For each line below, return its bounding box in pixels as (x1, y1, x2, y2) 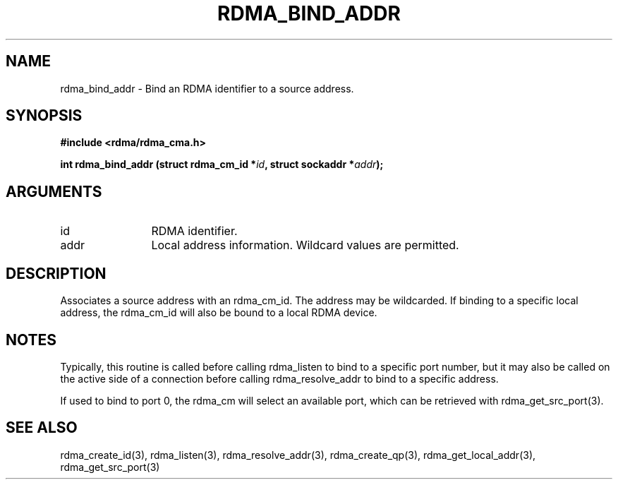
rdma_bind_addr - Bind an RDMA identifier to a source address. (60, 82, 354, 95)
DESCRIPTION (6, 264, 107, 282)
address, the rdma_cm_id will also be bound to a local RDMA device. (60, 306, 377, 319)
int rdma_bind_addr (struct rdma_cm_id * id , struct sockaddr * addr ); (60, 158, 384, 171)
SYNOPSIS (6, 107, 83, 125)
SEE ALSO (6, 419, 78, 437)
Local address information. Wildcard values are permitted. (151, 238, 459, 253)
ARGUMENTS (6, 182, 102, 200)
